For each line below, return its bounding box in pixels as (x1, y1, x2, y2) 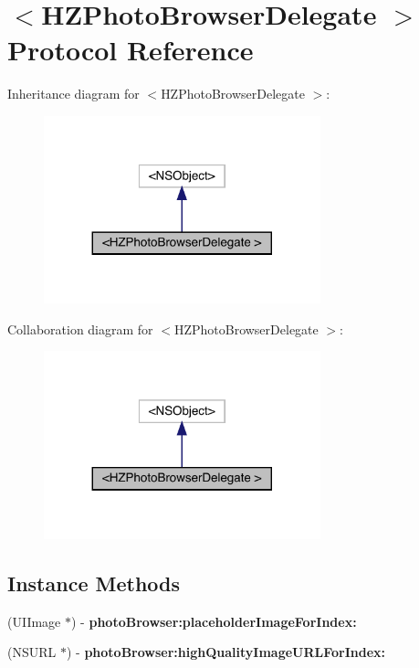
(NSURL (7, 642, 57, 662)
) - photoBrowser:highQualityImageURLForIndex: (66, 642, 386, 662)
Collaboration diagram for (7, 319, 153, 338)
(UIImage (7, 611, 61, 631)
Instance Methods (7, 568, 180, 597)
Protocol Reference (7, 31, 254, 69)
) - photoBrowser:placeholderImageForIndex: (71, 611, 357, 631)
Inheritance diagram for (7, 84, 140, 103)
